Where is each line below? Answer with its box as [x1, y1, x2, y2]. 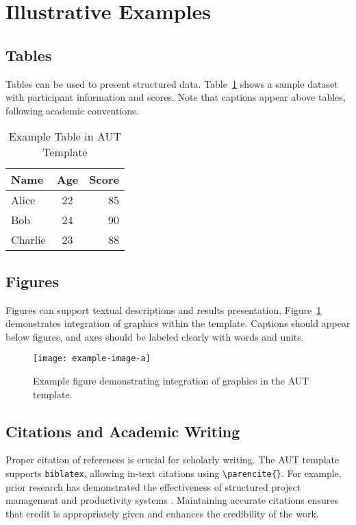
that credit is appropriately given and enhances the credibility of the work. [5, 506, 319, 520]
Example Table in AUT [8, 128, 122, 145]
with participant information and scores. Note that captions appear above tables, [5, 90, 346, 104]
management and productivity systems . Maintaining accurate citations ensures [5, 493, 338, 507]
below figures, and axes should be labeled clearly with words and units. [5, 329, 304, 343]
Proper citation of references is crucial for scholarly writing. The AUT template [5, 452, 340, 467]
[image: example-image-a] [33, 354, 151, 364]
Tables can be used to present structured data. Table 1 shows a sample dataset [5, 76, 338, 90]
